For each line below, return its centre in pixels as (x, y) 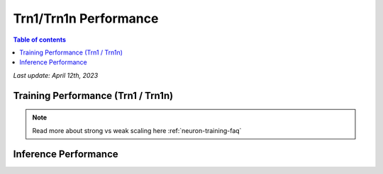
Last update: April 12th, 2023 (56, 75)
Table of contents (40, 40)
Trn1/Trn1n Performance (86, 18)
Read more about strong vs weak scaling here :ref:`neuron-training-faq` (137, 130)
